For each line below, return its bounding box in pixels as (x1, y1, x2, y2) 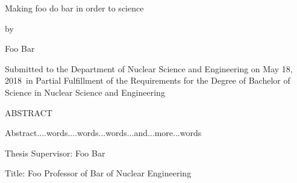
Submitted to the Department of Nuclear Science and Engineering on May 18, (5, 62, 293, 75)
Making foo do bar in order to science (5, 2, 144, 14)
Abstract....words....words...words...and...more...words (5, 126, 202, 139)
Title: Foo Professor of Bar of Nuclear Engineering (5, 167, 192, 179)
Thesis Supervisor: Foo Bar (5, 146, 105, 159)
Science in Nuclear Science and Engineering (5, 85, 165, 98)
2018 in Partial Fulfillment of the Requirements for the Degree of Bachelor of (5, 74, 290, 87)
